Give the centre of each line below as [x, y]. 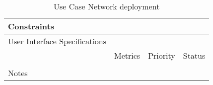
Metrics [127, 55]
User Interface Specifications [57, 41]
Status [194, 55]
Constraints [31, 26]
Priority [162, 55]
